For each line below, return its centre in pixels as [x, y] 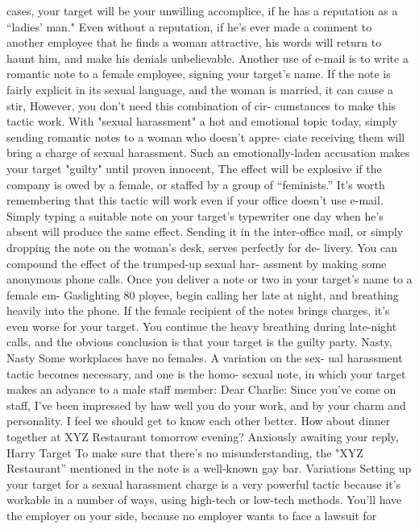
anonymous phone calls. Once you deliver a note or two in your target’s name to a [209, 279]
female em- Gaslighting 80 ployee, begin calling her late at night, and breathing [203, 294]
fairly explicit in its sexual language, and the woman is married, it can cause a [200, 89]
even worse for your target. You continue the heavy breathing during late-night [202, 326]
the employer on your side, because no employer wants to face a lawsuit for [192, 515]
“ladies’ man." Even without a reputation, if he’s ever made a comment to [189, 26]
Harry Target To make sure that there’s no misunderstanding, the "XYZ [185, 452]
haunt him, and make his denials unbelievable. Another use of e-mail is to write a [207, 58]
